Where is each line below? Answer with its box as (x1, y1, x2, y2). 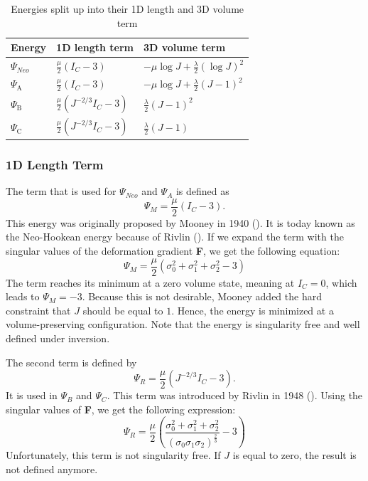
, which (325, 275, 357, 290)
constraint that (6, 302, 71, 317)
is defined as (175, 184, 229, 199)
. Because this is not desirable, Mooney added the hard (82, 289, 322, 304)
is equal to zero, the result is (232, 448, 357, 462)
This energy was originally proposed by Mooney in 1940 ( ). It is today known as (6, 215, 355, 230)
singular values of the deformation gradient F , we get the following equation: (6, 243, 340, 258)
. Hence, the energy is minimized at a (171, 302, 334, 317)
